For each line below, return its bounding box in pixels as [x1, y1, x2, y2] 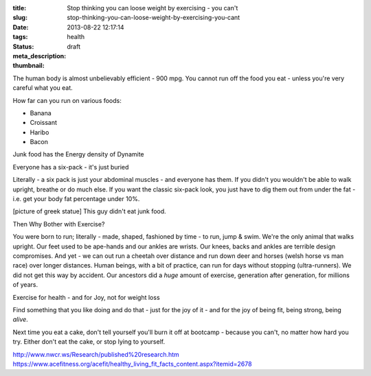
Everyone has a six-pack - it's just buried [12, 163, 129, 171]
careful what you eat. [12, 84, 74, 92]
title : [12, 4, 27, 12]
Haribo [30, 128, 49, 137]
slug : [12, 14, 27, 22]
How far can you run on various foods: [12, 96, 122, 104]
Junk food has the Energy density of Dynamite [12, 150, 144, 158]
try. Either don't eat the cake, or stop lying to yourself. [12, 338, 165, 346]
